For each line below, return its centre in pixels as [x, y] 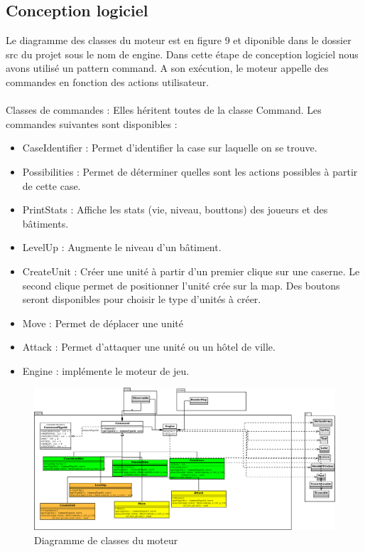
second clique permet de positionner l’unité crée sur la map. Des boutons [181, 285]
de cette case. [51, 185]
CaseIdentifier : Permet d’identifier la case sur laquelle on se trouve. [170, 148]
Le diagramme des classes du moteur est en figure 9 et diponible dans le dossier [179, 40]
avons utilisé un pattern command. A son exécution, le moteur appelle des [167, 68]
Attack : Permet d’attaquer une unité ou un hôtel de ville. [149, 347]
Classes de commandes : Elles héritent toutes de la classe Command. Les [164, 110]
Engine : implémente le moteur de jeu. [106, 370]
